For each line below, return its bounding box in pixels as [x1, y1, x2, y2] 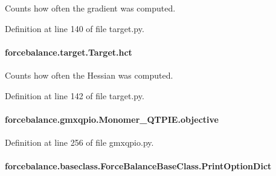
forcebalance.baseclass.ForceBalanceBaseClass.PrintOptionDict [5, 160, 272, 172]
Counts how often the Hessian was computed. [5, 68, 173, 81]
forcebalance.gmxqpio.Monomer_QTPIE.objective [5, 112, 219, 125]
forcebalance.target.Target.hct [5, 45, 132, 58]
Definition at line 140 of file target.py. [5, 22, 144, 34]
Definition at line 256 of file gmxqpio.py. [5, 135, 154, 148]
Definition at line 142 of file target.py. [5, 89, 144, 102]
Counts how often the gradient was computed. [5, 2, 176, 14]
